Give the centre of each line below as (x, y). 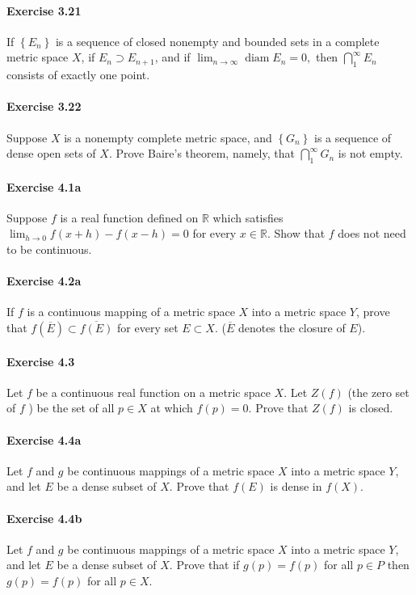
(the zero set (378, 392)
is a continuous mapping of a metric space (131, 312)
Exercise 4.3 (41, 361)
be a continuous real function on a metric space (153, 392)
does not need (372, 233)
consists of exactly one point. (78, 75)
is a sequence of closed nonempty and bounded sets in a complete (217, 41)
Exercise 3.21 (44, 10)
